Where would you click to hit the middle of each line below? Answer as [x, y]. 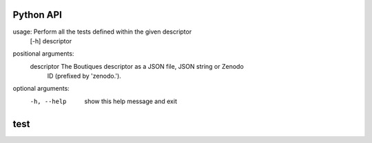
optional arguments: [41, 89]
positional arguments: [43, 54]
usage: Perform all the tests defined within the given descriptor [102, 32]
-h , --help [48, 101]
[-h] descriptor [51, 41]
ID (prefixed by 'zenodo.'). [84, 76]
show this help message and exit [131, 101]
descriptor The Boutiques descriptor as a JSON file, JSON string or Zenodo [137, 66]
